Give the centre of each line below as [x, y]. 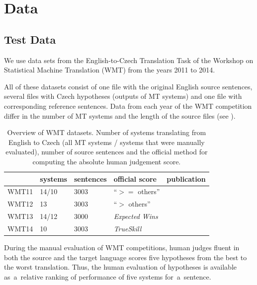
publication [186, 178]
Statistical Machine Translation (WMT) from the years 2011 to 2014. [110, 70]
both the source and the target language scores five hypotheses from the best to [126, 257]
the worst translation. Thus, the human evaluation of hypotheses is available [120, 267]
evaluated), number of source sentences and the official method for [107, 152]
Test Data [30, 39]
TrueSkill [128, 228]
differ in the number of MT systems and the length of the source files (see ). [120, 115]
